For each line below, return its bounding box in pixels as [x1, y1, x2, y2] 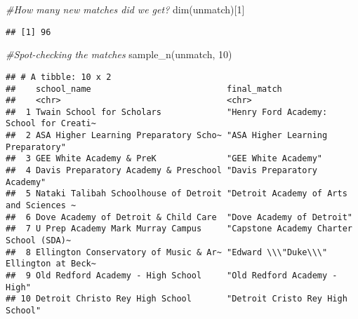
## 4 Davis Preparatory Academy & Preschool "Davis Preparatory [6, 165, 317, 176]
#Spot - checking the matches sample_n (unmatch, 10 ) [6, 47, 232, 62]
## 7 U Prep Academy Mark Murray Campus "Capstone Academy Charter [6, 224, 352, 234]
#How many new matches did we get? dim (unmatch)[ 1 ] [6, 2, 245, 16]
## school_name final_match [6, 83, 282, 94]
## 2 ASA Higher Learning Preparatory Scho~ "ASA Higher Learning [6, 130, 328, 141]
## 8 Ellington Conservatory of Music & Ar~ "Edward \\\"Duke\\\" [6, 247, 328, 257]
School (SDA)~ [6, 236, 72, 246]
